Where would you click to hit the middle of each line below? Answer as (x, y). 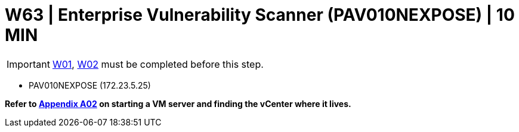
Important (28, 64)
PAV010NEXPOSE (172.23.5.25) (90, 85)
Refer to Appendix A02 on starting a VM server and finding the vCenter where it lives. (178, 103)
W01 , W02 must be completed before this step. (158, 64)
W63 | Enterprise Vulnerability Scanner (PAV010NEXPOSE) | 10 (260, 15)
